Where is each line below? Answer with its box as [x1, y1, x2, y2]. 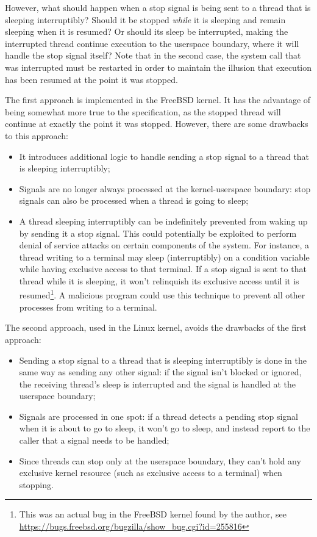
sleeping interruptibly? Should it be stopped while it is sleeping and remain [5, 13, 286, 26]
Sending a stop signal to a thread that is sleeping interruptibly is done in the [19, 353, 307, 366]
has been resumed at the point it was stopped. [5, 73, 178, 85]
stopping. [19, 478, 54, 491]
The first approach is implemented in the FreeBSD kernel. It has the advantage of [5, 93, 311, 106]
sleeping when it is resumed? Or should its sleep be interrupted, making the [5, 25, 288, 38]
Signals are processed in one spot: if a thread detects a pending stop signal [19, 409, 299, 422]
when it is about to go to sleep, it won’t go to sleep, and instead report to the [19, 422, 310, 434]
